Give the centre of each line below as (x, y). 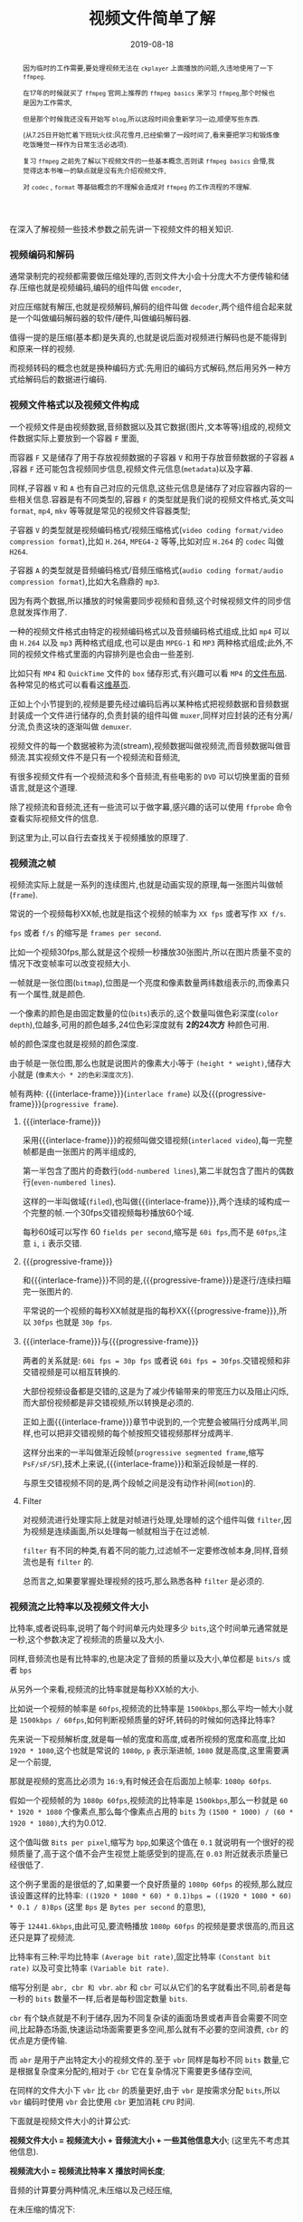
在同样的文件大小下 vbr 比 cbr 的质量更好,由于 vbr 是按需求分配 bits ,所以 (145, 2091)
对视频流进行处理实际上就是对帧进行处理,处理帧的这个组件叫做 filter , (153, 1520)
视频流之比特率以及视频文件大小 (79, 1607)
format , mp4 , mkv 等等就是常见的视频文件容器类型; (100, 510)
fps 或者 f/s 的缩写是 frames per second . (85, 933)
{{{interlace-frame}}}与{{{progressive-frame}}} (110, 1342)
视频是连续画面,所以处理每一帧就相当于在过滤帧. (120, 1531)
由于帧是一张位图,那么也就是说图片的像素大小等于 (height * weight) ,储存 (146, 1063)
